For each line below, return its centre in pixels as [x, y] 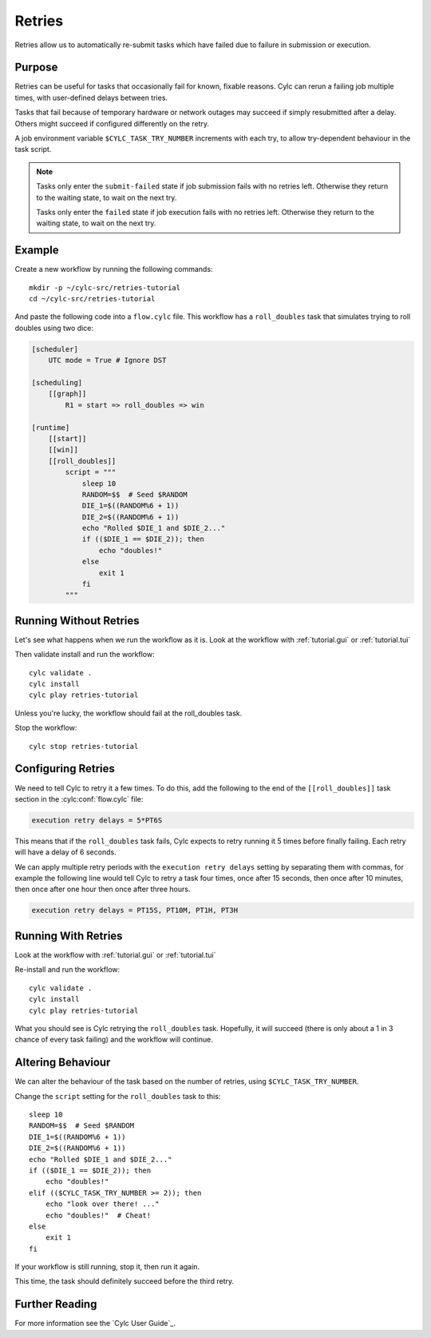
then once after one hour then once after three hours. [103, 889]
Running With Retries [69, 936]
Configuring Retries [65, 769]
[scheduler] [55, 349]
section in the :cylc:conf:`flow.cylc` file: [79, 798]
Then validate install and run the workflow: [85, 655]
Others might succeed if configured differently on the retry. [112, 123]
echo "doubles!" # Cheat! [98, 1215]
